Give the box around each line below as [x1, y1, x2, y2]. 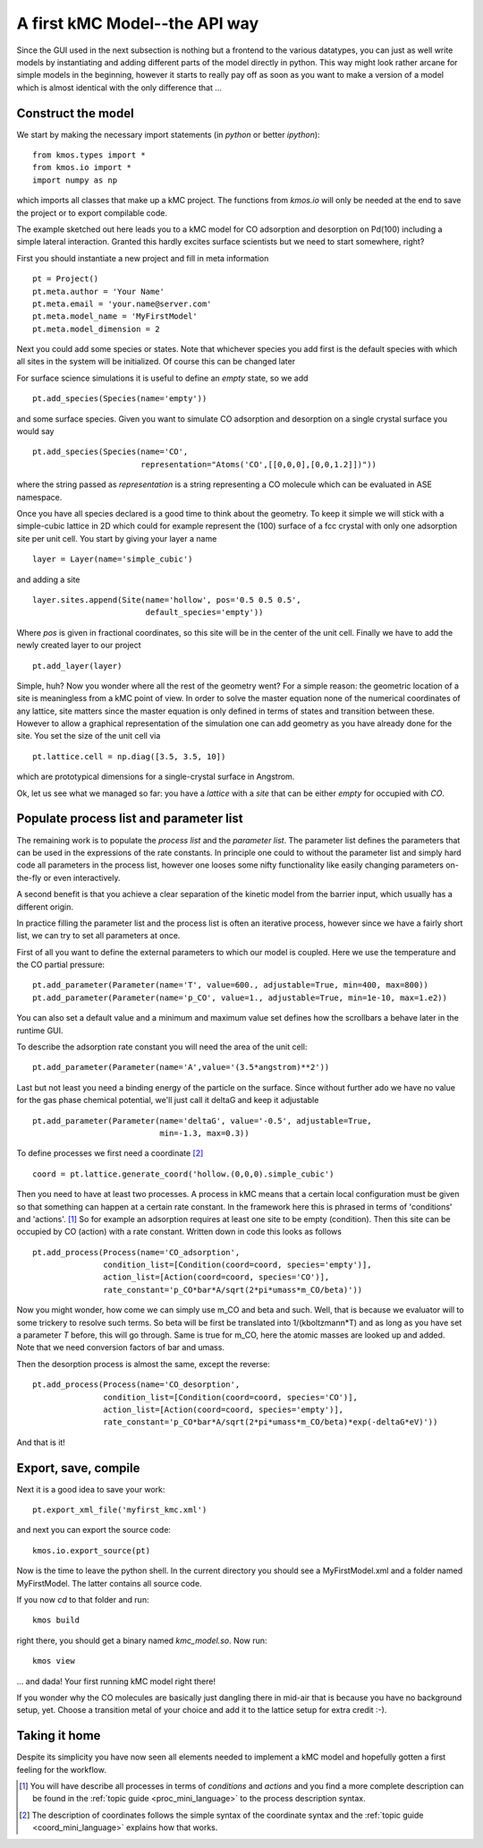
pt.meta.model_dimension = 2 [32, 323, 160, 334]
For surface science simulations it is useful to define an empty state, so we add [16, 372, 309, 383]
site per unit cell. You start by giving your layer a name [16, 533, 217, 543]
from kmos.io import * [32, 162, 132, 173]
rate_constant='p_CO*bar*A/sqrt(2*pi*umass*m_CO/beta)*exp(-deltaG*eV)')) [103, 1417, 438, 1427]
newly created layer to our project [16, 640, 142, 651]
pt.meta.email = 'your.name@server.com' [32, 298, 212, 309]
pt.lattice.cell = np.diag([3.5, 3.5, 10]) [32, 751, 226, 761]
